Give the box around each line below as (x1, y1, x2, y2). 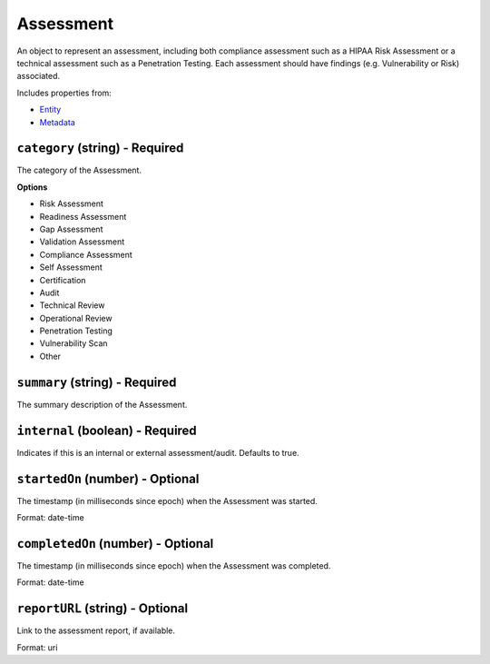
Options (16, 182, 48, 193)
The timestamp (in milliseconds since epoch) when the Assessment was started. (16, 495, 318, 506)
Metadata (39, 116, 76, 127)
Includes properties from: (16, 87, 113, 98)
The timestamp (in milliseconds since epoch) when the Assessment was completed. (16, 560, 331, 571)
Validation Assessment (39, 236, 125, 247)
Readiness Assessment (39, 211, 127, 222)
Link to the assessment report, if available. (16, 625, 176, 636)
